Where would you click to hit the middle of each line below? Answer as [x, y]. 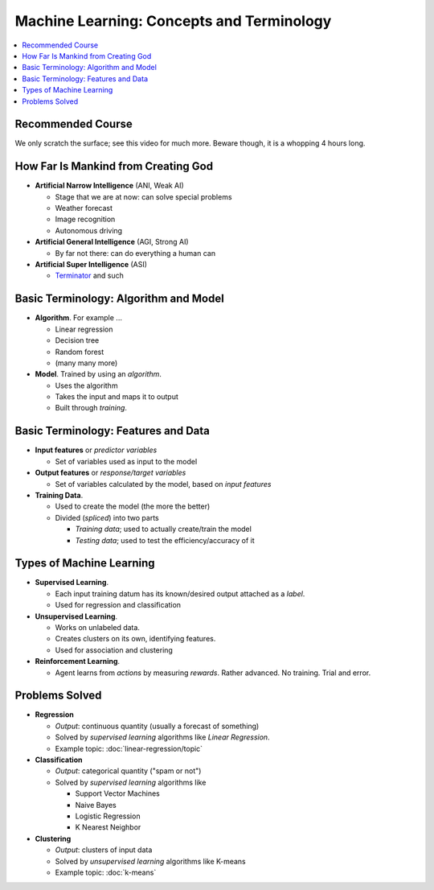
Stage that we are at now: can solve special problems [143, 196]
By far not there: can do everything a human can [135, 253]
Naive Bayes [96, 805]
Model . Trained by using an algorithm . [98, 374]
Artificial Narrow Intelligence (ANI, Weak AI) [109, 186]
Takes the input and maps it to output [117, 397]
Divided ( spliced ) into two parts [107, 517]
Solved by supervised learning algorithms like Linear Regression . [162, 737]
